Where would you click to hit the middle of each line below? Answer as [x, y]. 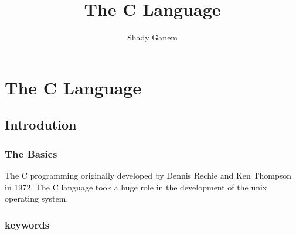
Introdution [41, 125]
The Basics [31, 153]
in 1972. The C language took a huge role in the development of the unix [136, 187]
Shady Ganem [152, 37]
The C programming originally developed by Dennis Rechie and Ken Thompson [148, 175]
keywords [27, 224]
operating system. [37, 198]
